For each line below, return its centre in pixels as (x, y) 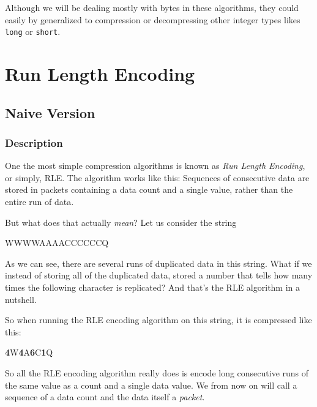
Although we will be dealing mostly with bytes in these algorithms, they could (152, 7)
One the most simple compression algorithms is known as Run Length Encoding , (155, 166)
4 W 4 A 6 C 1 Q (29, 352)
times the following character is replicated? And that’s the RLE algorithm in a (153, 287)
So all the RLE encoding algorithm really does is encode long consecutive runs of (157, 372)
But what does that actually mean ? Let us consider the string (121, 222)
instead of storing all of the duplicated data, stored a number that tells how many (159, 275)
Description (34, 142)
